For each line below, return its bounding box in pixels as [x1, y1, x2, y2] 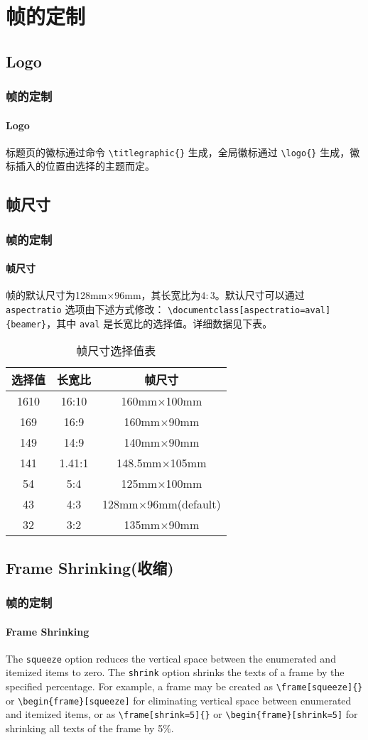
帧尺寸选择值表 [76, 342, 156, 359]
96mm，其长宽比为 [114, 288, 201, 303]
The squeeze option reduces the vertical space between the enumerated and [6, 651, 336, 665]
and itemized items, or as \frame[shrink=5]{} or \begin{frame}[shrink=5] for [6, 707, 358, 722]
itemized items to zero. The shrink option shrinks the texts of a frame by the [6, 665, 345, 680]
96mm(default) [147, 496, 221, 513]
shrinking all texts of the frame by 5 [6, 721, 163, 736]
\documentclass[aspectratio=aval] [168, 305, 331, 316]
